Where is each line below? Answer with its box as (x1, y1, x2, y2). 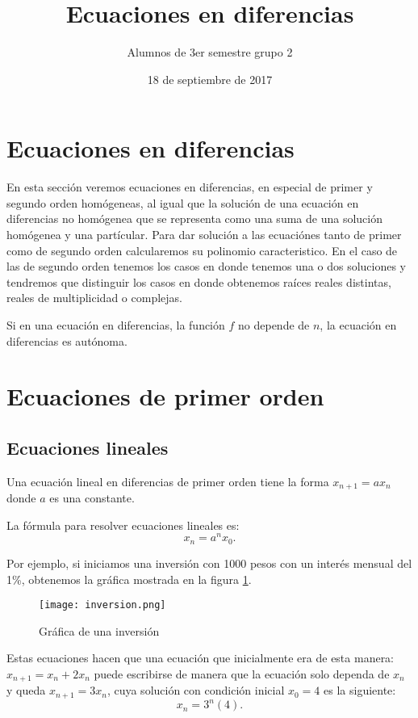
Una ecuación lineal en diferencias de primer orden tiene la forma (6, 472, 329, 489)
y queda (6, 682, 46, 699)
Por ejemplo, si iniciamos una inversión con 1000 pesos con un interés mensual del (6, 554, 412, 571)
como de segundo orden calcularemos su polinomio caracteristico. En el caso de (6, 241, 398, 258)
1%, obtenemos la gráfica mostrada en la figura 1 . (6, 570, 252, 587)
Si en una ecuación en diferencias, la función (6, 317, 225, 333)
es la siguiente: (324, 682, 396, 699)
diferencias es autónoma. (6, 332, 127, 349)
